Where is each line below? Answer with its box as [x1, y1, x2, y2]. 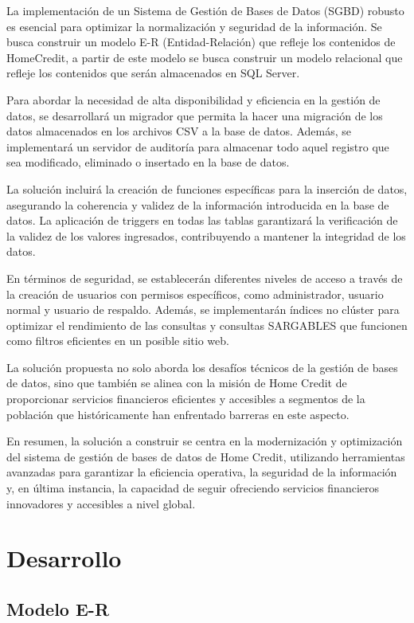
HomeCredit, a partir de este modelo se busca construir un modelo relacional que [6, 49, 403, 65]
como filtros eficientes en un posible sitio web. [6, 332, 229, 349]
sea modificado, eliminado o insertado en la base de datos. [6, 154, 290, 170]
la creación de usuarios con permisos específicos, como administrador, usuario [6, 285, 384, 302]
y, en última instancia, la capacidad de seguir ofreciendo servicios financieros [6, 480, 379, 496]
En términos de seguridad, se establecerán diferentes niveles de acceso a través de [6, 269, 403, 286]
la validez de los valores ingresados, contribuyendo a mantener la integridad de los [6, 227, 406, 244]
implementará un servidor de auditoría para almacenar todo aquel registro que [6, 138, 389, 155]
